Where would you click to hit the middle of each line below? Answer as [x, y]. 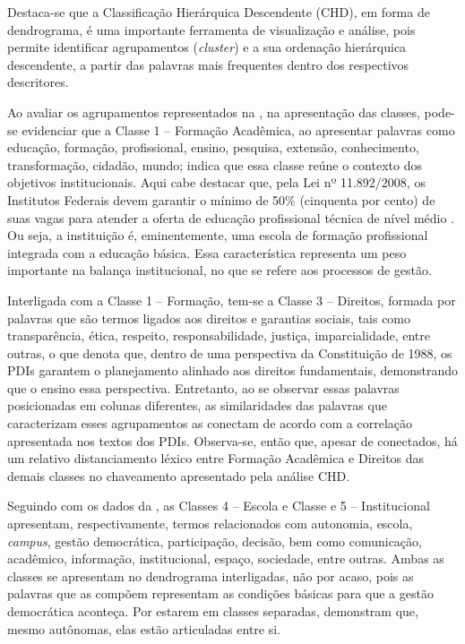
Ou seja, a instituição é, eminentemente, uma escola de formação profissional [218, 235]
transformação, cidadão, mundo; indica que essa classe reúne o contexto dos [215, 164]
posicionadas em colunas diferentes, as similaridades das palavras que [197, 405]
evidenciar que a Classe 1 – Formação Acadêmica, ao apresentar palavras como [238, 129]
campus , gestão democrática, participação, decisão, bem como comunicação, [215, 541]
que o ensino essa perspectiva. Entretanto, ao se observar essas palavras [203, 387]
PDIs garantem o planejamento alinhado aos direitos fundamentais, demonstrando [232, 370]
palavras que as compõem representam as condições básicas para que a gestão [220, 593]
